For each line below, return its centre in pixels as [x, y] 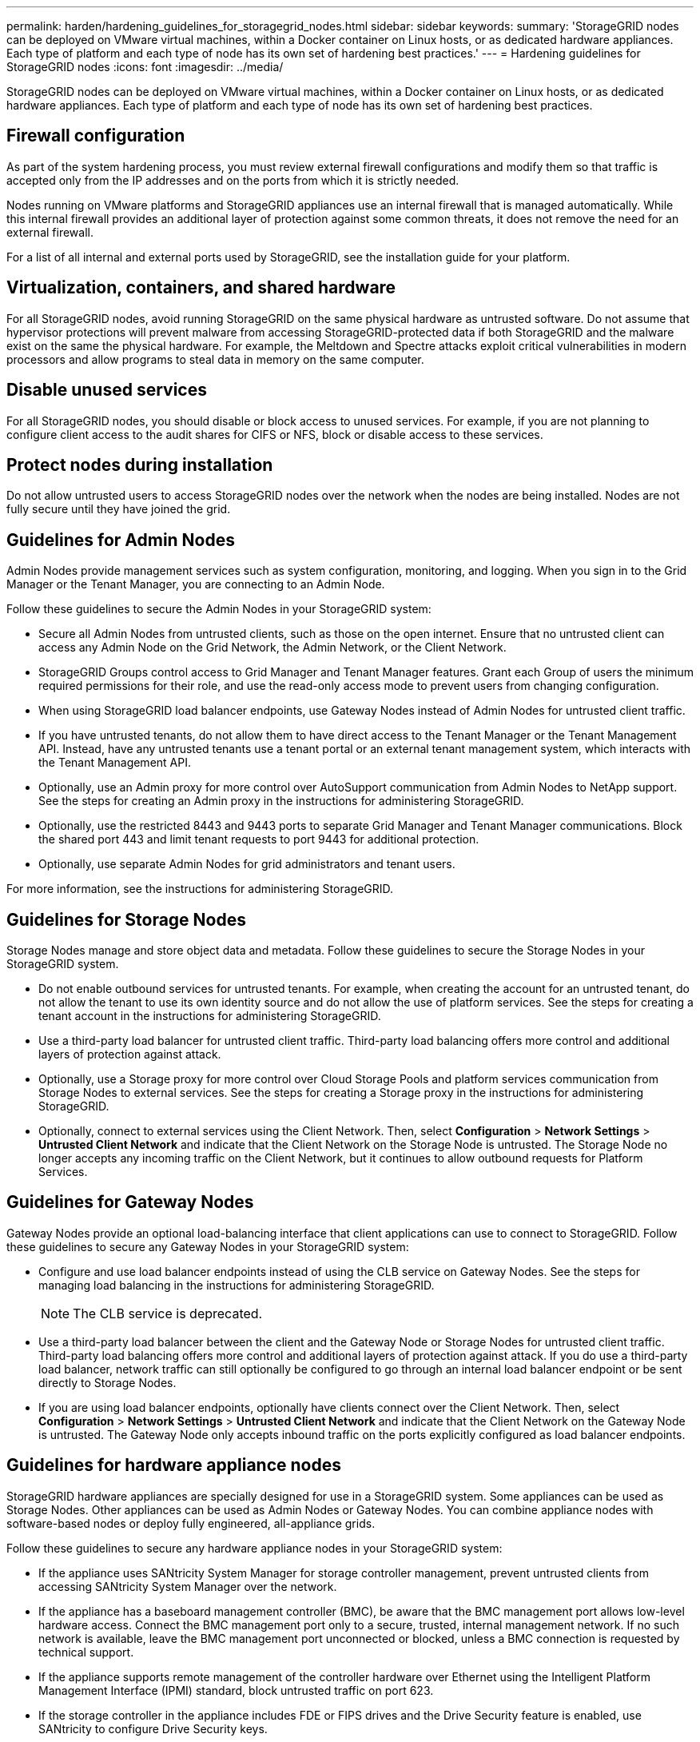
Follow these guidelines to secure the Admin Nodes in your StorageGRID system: [219, 609]
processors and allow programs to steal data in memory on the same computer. [215, 359]
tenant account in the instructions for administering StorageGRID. [210, 1016]
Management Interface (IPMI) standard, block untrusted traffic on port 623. [236, 1690]
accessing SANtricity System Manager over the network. [188, 1586]
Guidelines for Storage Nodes [126, 919]
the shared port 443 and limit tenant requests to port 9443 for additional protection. [259, 839]
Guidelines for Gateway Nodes [130, 1202]
